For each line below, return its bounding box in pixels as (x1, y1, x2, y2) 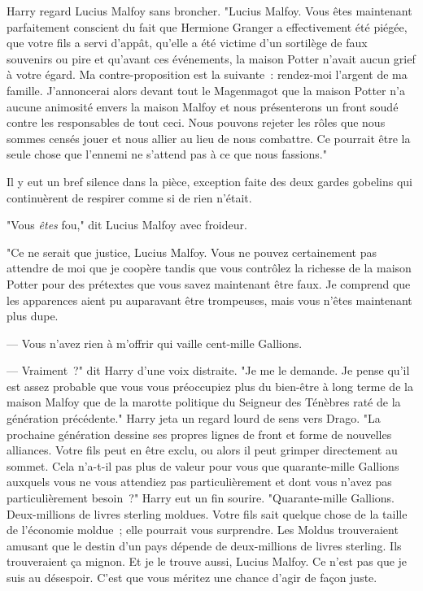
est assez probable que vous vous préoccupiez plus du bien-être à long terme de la (7, 377, 413, 394)
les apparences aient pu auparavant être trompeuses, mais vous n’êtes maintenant (7, 291, 412, 308)
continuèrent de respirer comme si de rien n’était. (7, 189, 252, 206)
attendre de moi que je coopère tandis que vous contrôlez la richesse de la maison (7, 259, 412, 276)
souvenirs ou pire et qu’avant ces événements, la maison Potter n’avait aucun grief (7, 50, 416, 67)
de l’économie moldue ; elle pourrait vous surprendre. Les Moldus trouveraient (7, 521, 399, 538)
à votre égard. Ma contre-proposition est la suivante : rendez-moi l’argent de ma (7, 66, 408, 83)
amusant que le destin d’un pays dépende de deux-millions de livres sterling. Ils (7, 537, 402, 554)
